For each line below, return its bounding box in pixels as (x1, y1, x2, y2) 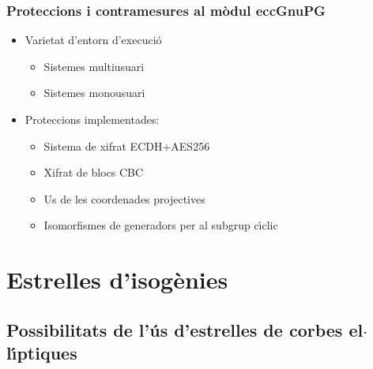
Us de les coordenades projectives (43, 190, 205, 207)
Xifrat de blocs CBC (43, 164, 144, 181)
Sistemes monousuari (43, 84, 145, 101)
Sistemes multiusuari (43, 58, 145, 74)
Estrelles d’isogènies (6, 263, 228, 296)
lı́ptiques (6, 341, 77, 365)
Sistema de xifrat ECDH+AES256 (43, 137, 210, 154)
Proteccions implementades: (24, 111, 160, 127)
